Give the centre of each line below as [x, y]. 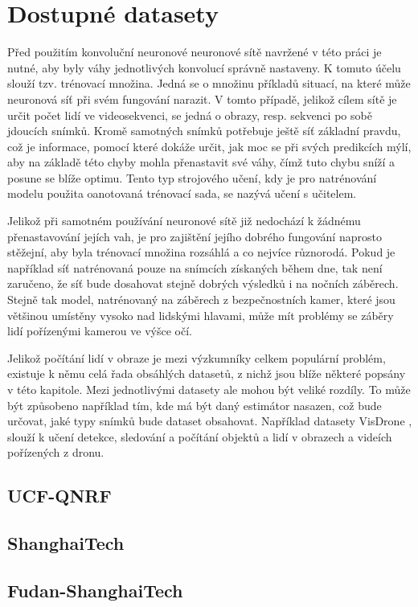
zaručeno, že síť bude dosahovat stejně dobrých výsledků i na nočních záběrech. [203, 283]
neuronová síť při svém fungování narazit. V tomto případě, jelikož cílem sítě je [202, 98]
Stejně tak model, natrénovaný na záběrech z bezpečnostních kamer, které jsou [201, 299]
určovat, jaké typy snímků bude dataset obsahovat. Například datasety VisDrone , [210, 421]
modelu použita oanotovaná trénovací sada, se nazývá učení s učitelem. [182, 193]
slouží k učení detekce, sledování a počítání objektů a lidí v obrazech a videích [200, 436]
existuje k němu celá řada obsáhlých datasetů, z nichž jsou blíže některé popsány [207, 373]
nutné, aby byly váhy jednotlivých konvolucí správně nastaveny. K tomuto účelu [204, 67]
